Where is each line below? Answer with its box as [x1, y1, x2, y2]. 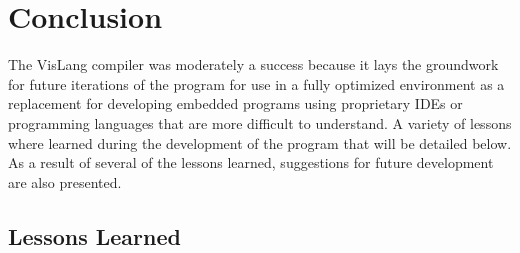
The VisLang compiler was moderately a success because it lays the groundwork [8, 54, 499, 75]
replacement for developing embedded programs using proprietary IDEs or [8, 93, 463, 114]
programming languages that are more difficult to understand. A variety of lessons [8, 112, 512, 133]
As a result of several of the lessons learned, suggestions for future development [8, 152, 494, 173]
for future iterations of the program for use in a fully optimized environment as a [8, 73, 505, 94]
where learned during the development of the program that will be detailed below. [8, 132, 512, 153]
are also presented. [8, 171, 122, 192]
